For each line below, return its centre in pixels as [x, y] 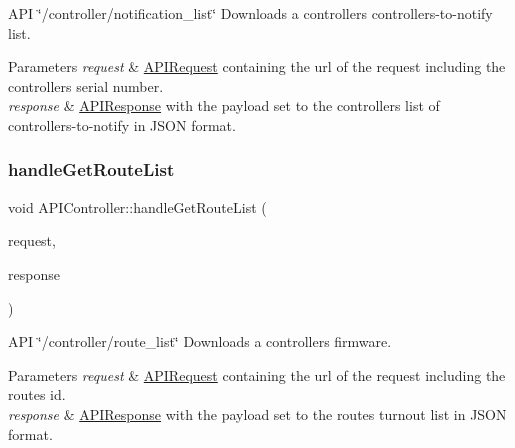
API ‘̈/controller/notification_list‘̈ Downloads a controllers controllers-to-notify [250, 13]
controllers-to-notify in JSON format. [122, 124]
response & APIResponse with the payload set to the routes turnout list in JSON [257, 413]
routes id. [37, 394]
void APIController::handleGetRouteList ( [137, 206]
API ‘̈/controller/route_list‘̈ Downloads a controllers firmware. [200, 341]
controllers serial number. [86, 85]
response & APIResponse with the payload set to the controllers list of [224, 105]
